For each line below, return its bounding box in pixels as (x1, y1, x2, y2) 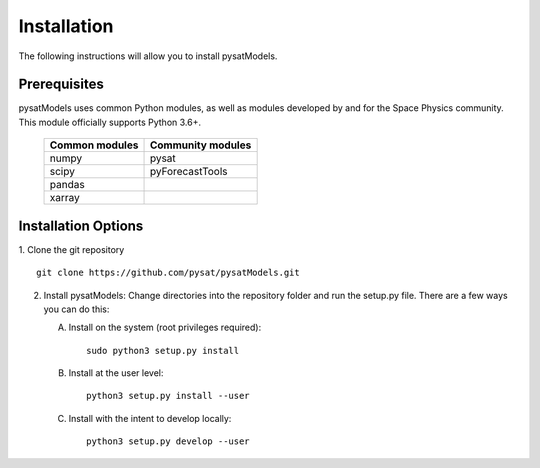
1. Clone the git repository (18, 243, 125, 255)
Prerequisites (18, 76, 104, 93)
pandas (49, 178, 85, 192)
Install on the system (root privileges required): (68, 321, 262, 334)
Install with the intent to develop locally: (68, 412, 232, 424)
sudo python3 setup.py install (86, 345, 240, 356)
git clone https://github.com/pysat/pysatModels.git (36, 267, 300, 279)
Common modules (49, 138, 139, 152)
